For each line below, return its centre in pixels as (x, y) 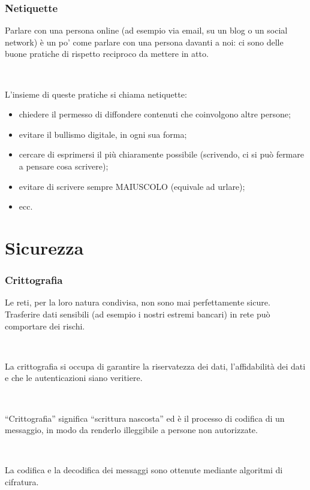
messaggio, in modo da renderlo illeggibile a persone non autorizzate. (131, 430)
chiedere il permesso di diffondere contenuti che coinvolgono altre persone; (155, 114)
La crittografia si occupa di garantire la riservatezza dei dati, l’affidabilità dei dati (155, 366)
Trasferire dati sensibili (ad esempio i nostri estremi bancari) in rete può (138, 314)
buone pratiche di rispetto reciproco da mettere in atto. (107, 54)
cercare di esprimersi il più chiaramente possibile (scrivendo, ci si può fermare (161, 154)
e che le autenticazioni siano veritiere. (74, 378)
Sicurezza (44, 247)
